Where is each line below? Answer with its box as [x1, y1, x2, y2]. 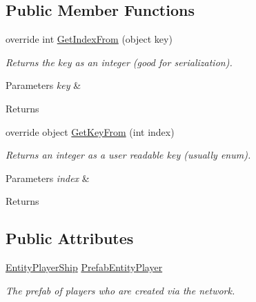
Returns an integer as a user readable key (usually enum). [6, 148, 251, 162]
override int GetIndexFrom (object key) [6, 32, 173, 46]
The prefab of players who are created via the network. [6, 283, 235, 297]
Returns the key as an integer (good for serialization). [6, 54, 233, 69]
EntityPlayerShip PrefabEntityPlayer [6, 260, 163, 274]
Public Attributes [6, 228, 134, 249]
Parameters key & [6, 78, 81, 92]
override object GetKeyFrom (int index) [6, 124, 175, 139]
